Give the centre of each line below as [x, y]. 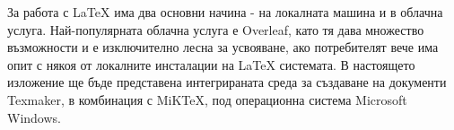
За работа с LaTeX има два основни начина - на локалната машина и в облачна [225, 12]
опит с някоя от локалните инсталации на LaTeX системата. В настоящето [211, 64]
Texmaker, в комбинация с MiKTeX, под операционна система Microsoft [207, 99]
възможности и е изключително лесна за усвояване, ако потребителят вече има [223, 47]
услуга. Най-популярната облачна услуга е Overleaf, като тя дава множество [216, 29]
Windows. [34, 117]
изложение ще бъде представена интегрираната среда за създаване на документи [227, 82]
